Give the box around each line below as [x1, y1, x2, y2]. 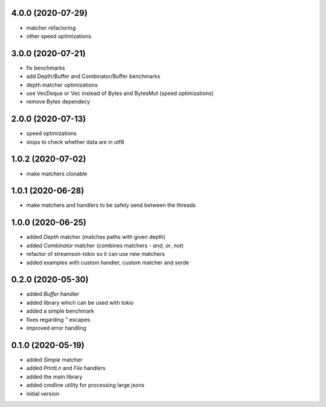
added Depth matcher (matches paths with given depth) [26, 233, 166, 241]
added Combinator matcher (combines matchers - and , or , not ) [26, 242, 184, 249]
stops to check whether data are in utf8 [26, 138, 124, 145]
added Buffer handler [26, 290, 80, 298]
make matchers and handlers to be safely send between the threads [26, 201, 196, 209]
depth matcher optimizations [26, 81, 98, 88]
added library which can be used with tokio [26, 299, 134, 306]
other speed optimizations [26, 32, 92, 39]
